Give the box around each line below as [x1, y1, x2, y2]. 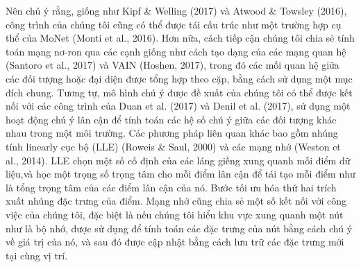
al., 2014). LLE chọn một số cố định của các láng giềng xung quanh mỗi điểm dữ [6, 153, 351, 167]
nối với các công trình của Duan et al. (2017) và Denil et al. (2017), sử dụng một [6, 98, 351, 113]
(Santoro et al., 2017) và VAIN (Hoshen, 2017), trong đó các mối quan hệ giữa [6, 58, 339, 72]
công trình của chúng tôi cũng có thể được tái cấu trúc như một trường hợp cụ [6, 17, 342, 31]
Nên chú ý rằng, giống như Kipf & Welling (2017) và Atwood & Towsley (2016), [6, 3, 347, 17]
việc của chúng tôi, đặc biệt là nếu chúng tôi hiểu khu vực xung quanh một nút [6, 207, 344, 221]
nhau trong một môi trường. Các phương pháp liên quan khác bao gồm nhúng [6, 126, 338, 140]
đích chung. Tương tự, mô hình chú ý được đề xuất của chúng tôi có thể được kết [6, 85, 353, 99]
